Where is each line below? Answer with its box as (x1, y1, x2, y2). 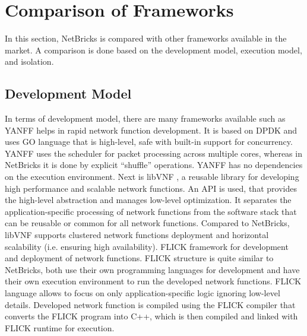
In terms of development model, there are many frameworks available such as (5, 112, 286, 125)
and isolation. (5, 55, 54, 68)
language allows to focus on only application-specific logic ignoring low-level (5, 287, 280, 299)
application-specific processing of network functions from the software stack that (5, 205, 297, 217)
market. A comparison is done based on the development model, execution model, (5, 43, 302, 56)
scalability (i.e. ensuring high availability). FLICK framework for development (5, 240, 289, 252)
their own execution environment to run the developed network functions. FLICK (5, 275, 302, 287)
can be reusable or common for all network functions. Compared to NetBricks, (5, 217, 290, 229)
